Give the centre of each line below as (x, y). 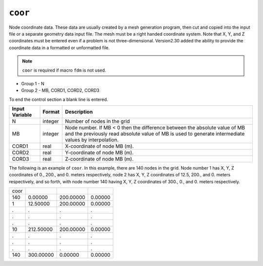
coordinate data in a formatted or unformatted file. (59, 47)
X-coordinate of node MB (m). (99, 146)
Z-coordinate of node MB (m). (99, 159)
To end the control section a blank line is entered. (58, 99)
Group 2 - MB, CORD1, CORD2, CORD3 (60, 91)
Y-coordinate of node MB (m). (99, 152)
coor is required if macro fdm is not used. (64, 70)
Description (79, 112)
